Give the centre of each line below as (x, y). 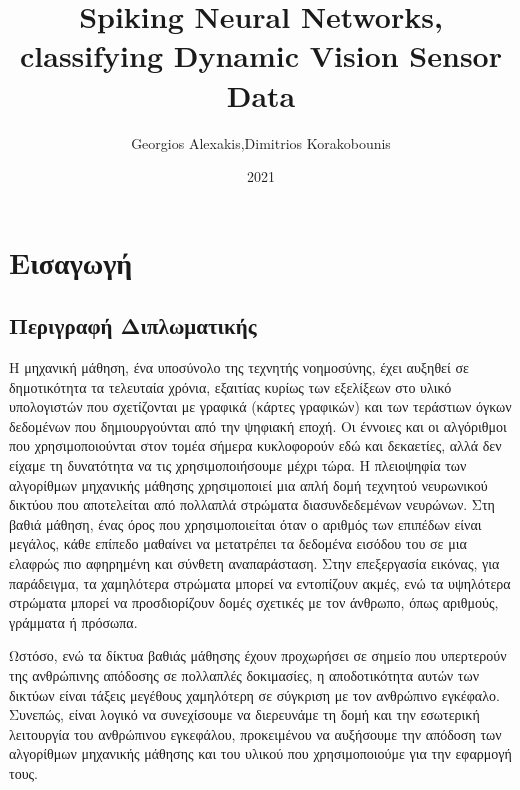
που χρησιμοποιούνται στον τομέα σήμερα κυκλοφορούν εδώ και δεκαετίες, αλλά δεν (255, 445)
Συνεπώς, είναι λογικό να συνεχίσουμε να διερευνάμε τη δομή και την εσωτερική (244, 714)
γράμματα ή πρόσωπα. (73, 621)
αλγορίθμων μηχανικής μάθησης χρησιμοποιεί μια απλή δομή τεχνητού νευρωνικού (248, 484)
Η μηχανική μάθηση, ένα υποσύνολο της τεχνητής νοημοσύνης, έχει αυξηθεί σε (239, 367)
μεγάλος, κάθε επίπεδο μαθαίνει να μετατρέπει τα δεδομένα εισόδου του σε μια (238, 543)
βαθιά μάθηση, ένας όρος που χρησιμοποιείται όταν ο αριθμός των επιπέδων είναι (245, 523)
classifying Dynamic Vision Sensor (261, 55)
